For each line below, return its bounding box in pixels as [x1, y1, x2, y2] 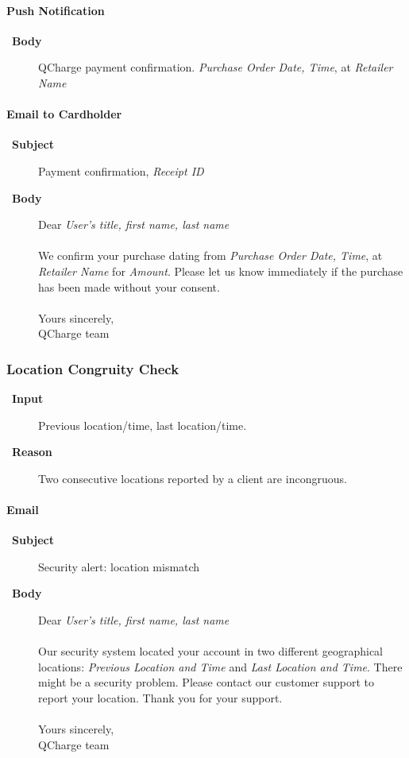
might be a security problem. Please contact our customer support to [38, 674, 375, 690]
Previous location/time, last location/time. [38, 416, 247, 433]
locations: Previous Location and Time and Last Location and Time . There [38, 658, 403, 675]
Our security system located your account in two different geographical [38, 643, 384, 659]
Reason [12, 443, 52, 460]
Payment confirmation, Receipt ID [38, 162, 204, 179]
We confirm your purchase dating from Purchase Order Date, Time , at [38, 247, 383, 264]
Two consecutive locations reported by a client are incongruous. [38, 470, 347, 486]
